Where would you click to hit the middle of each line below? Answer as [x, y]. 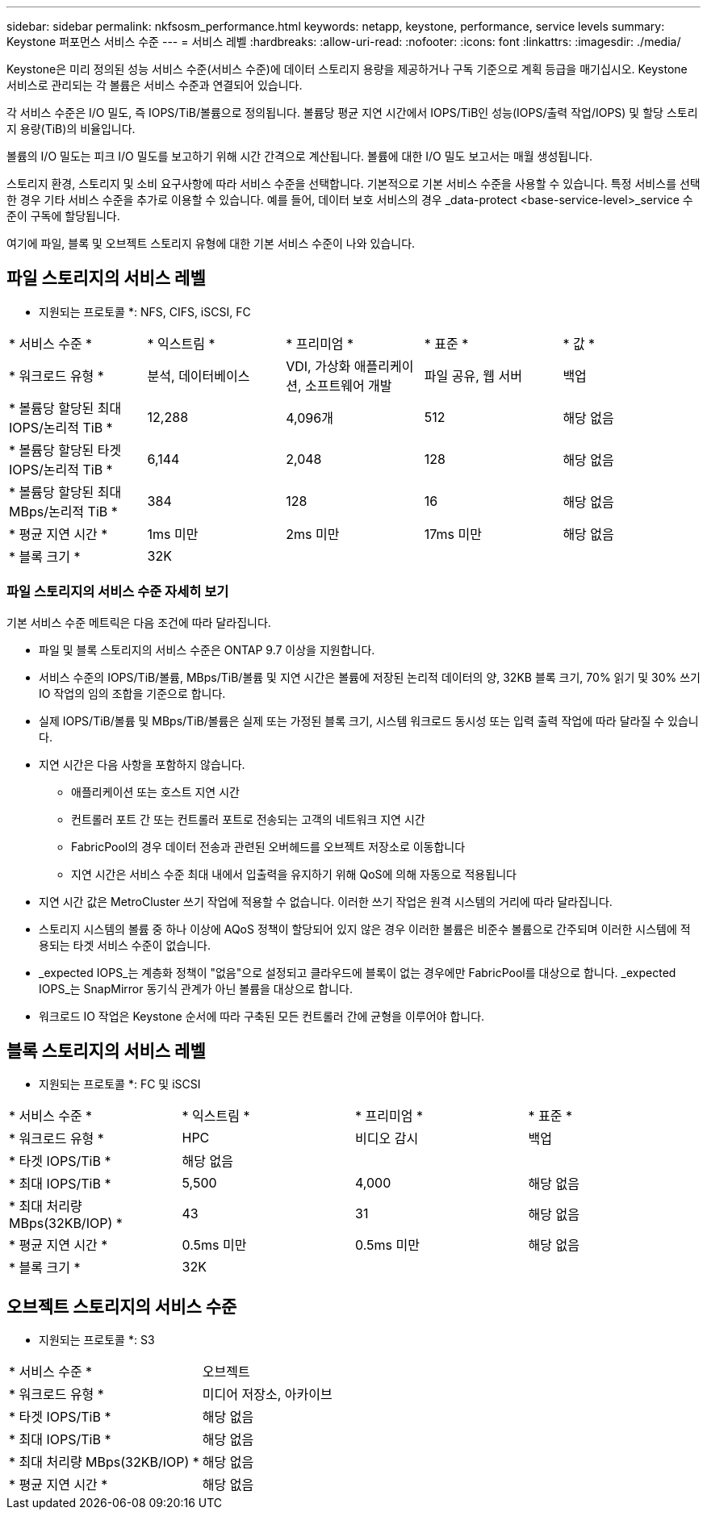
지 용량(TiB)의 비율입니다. [71, 129]
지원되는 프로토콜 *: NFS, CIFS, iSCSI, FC [145, 311]
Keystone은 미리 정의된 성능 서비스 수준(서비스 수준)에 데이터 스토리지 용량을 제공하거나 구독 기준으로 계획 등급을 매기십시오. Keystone [347, 69]
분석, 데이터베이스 [199, 376]
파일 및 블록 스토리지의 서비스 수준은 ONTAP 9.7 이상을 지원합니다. [207, 649]
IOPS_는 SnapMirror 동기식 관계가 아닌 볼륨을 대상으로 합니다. [196, 988]
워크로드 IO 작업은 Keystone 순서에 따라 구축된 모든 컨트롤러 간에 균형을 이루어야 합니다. [262, 1016]
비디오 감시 [387, 1139]
